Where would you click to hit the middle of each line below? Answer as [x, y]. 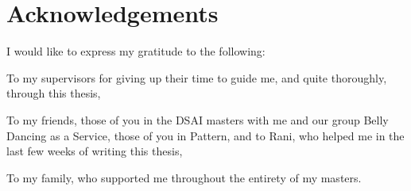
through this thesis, [54, 93]
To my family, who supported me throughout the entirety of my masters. [184, 177]
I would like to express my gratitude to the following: [136, 51]
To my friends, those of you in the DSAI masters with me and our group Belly [198, 119]
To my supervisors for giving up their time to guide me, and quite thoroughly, [197, 77]
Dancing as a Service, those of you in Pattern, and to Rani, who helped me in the [205, 135]
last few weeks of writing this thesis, [95, 151]
